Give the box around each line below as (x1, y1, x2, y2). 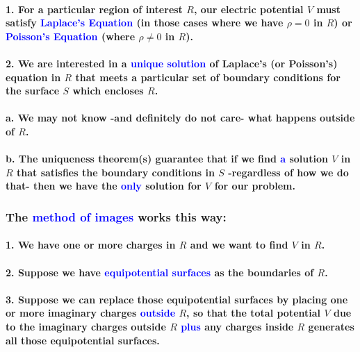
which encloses (72, 83, 144, 98)
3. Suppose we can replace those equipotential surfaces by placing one (6, 292, 348, 306)
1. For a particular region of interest (6, 1, 183, 16)
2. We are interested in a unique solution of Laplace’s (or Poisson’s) (6, 56, 338, 70)
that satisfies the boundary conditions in (17, 165, 215, 179)
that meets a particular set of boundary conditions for (75, 69, 341, 84)
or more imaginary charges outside (6, 305, 176, 320)
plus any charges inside (181, 319, 294, 333)
